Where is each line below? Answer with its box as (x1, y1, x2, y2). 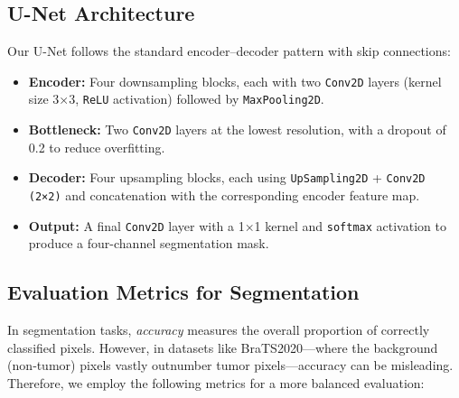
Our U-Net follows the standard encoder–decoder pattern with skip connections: (7, 42, 451, 60)
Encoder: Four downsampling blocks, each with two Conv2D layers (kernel (28, 71, 442, 90)
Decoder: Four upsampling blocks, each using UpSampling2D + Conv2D (28, 168, 426, 187)
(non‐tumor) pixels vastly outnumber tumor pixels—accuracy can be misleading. (7, 356, 454, 375)
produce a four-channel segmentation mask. (28, 234, 269, 253)
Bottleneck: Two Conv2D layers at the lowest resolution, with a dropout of (28, 120, 446, 139)
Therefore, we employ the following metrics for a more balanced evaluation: (7, 373, 425, 392)
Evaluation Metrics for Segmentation (7, 278, 360, 306)
